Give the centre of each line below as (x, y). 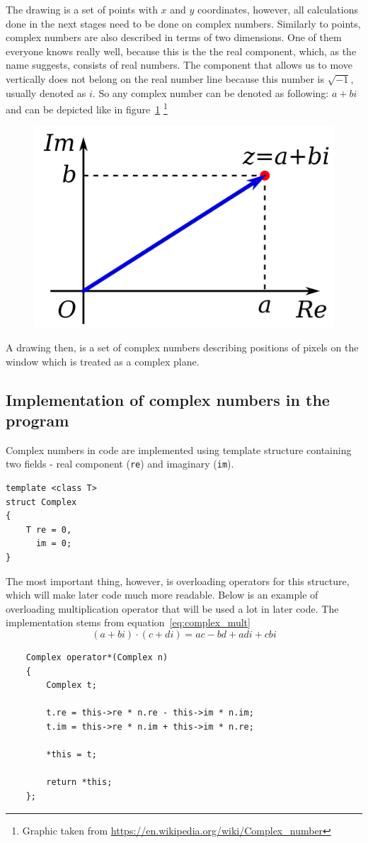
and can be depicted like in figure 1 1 (87, 108)
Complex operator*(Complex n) (97, 658)
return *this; (79, 782)
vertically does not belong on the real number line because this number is (165, 78)
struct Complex (41, 502)
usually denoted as (46, 92)
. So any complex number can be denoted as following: (211, 92)
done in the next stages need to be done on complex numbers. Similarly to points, (183, 23)
